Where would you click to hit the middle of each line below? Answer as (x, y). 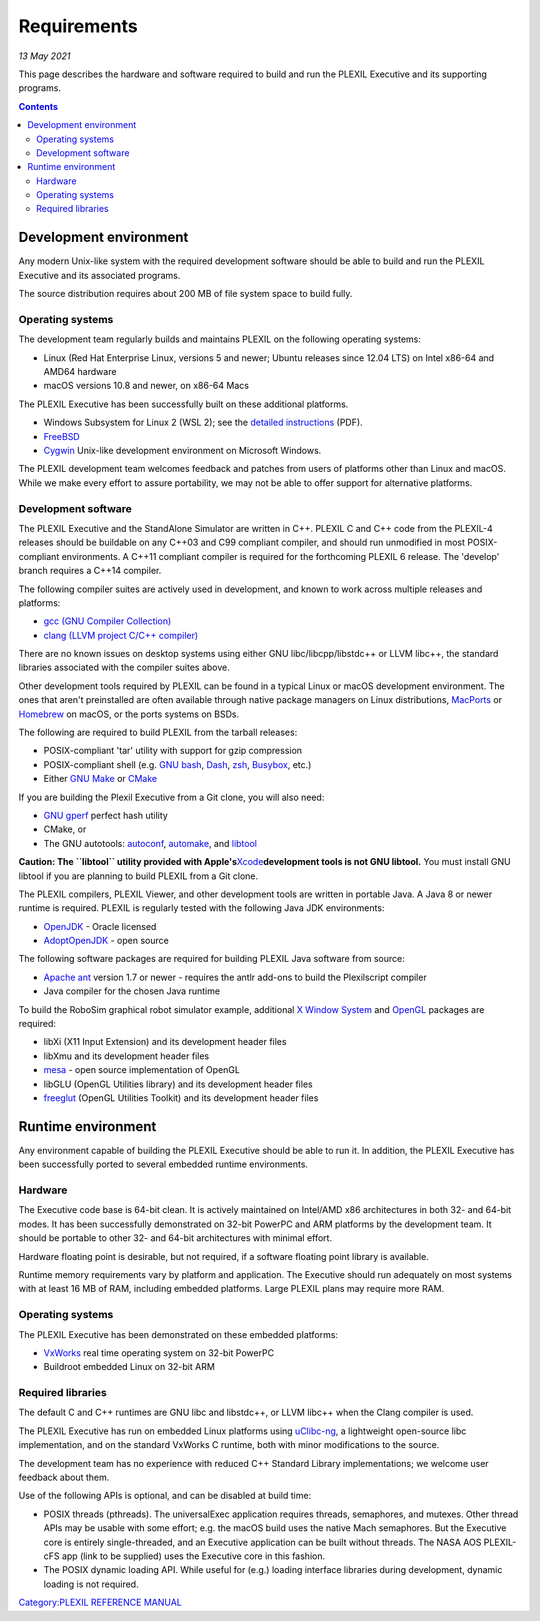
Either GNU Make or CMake (100, 779)
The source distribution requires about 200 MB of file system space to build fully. (185, 294)
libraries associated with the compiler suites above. (124, 667)
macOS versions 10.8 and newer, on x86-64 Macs (146, 386)
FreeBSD (61, 436)
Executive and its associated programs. (99, 275)
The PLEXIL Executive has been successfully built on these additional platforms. (183, 404)
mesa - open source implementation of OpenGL (141, 1070)
